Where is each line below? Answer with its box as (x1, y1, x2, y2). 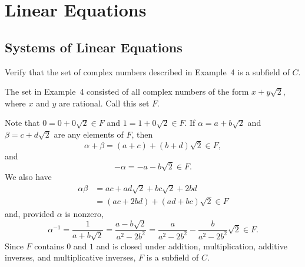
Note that (5, 116, 40, 129)
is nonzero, (65, 207, 104, 219)
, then (131, 128, 153, 140)
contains (34, 239, 64, 252)
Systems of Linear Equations (5, 38, 183, 56)
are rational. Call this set (58, 96, 150, 109)
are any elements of (54, 128, 124, 140)
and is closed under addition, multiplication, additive (96, 239, 287, 252)
